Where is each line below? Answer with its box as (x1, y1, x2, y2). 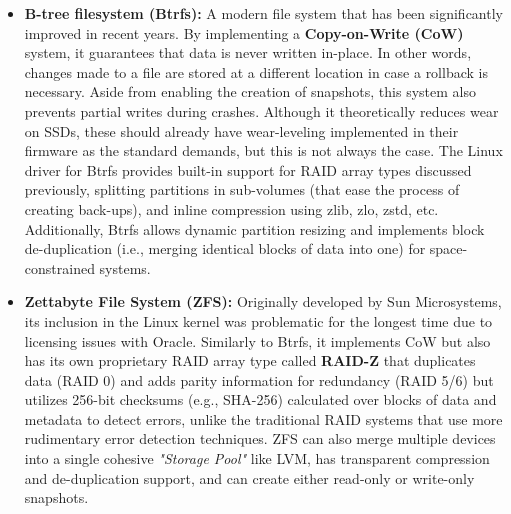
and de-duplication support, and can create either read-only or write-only (24, 467, 475, 488)
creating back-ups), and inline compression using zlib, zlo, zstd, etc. (24, 198, 439, 219)
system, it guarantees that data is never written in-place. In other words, (24, 42, 472, 63)
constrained (24, 257, 95, 278)
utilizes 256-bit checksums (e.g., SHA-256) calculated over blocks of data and (24, 389, 497, 410)
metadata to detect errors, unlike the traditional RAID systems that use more (24, 408, 503, 429)
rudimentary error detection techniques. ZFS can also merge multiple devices (24, 428, 496, 449)
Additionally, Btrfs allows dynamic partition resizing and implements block (24, 218, 485, 239)
